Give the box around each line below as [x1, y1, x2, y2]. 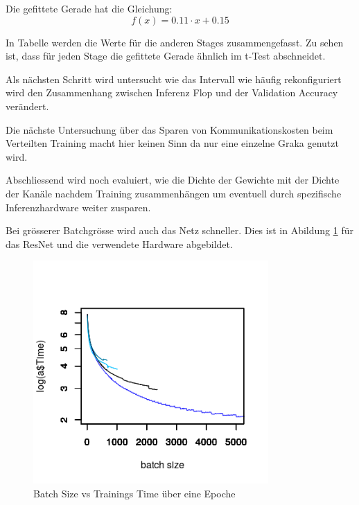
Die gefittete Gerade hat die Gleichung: [6, 1, 173, 15]
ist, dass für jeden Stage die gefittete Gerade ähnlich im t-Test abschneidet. [6, 48, 326, 63]
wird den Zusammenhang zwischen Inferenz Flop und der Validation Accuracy [6, 85, 338, 100]
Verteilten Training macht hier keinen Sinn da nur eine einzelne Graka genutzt [6, 136, 339, 150]
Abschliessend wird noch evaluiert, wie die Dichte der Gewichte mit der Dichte [6, 172, 340, 187]
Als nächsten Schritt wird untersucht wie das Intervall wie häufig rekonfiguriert [6, 71, 342, 86]
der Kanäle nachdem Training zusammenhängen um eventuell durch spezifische [6, 186, 342, 200]
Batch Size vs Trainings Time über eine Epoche [33, 486, 236, 500]
